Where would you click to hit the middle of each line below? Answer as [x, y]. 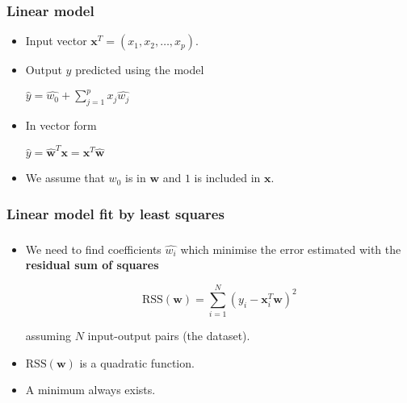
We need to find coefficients [93, 249]
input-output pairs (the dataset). [169, 336]
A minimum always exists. [90, 390]
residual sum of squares [92, 265]
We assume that [65, 178]
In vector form [61, 125]
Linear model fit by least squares [115, 213]
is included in [227, 178]
